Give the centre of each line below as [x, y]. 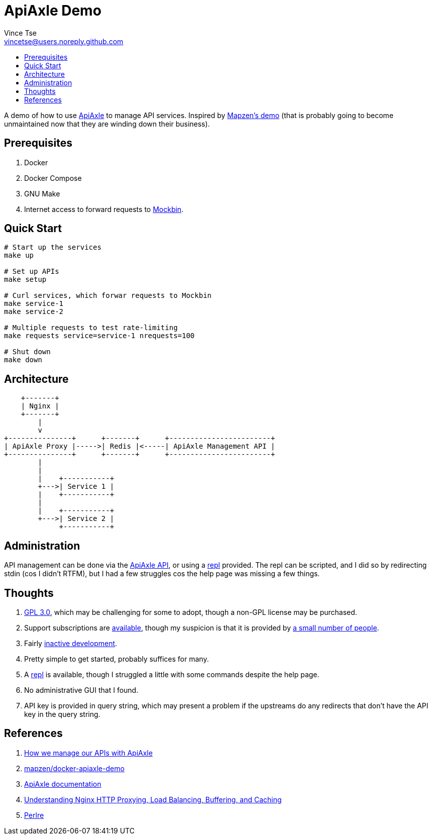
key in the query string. [62, 714]
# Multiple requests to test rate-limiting [91, 328]
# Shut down [27, 352]
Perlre [34, 815]
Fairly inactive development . [71, 643]
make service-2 [34, 312]
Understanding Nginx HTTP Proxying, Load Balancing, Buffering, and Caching [153, 799]
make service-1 [34, 304]
